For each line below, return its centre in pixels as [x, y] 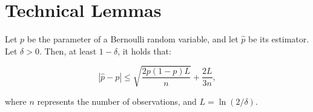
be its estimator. [279, 39]
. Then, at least [68, 51]
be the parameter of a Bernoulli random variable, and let [133, 39]
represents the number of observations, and [117, 101]
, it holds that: [144, 51]
